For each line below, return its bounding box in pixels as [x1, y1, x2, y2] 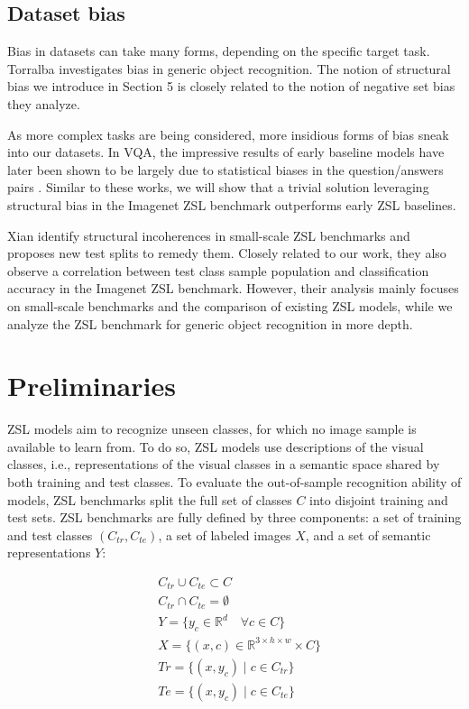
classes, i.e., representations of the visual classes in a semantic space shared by [7, 455, 440, 474]
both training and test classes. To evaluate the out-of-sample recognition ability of [7, 473, 462, 492]
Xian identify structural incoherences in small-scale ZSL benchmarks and [7, 226, 410, 244]
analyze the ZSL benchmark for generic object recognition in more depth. [7, 314, 413, 333]
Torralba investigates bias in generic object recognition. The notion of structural [7, 59, 451, 78]
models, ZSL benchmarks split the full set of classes [7, 490, 292, 509]
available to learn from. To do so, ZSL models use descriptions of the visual [7, 437, 424, 456]
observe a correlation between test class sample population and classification [7, 261, 429, 280]
